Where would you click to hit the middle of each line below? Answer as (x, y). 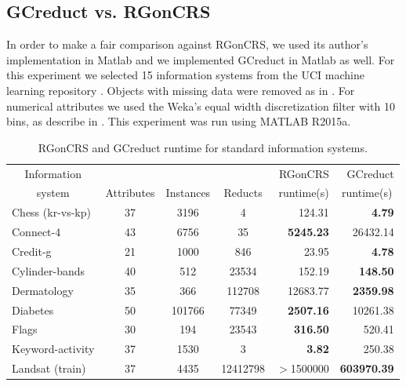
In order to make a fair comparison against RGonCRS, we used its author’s (187, 44)
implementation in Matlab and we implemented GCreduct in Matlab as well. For (201, 59)
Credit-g (32, 251)
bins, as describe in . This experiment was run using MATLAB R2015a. (179, 121)
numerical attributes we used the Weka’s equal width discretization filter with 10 (201, 106)
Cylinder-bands (49, 270)
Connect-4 (36, 232)
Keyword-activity (53, 349)
